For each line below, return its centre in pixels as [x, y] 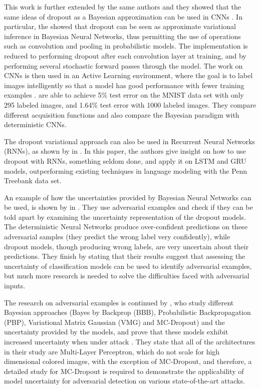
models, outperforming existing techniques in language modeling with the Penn [126, 170]
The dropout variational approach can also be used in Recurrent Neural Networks [129, 141]
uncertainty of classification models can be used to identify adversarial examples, [128, 266]
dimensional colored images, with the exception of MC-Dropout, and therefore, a [128, 361]
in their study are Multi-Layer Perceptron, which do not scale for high [112, 351]
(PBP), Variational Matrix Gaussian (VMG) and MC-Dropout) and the [114, 322]
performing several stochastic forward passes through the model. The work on [123, 65]
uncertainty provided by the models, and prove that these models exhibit [116, 332]
